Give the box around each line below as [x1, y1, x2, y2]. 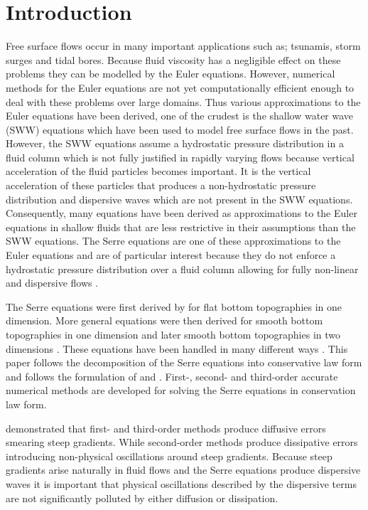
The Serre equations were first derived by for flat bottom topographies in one [6, 299, 342, 314]
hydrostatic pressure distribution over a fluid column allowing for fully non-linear [6, 261, 359, 276]
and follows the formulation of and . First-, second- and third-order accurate [6, 368, 338, 383]
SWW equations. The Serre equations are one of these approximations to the [6, 233, 341, 248]
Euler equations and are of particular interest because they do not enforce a [6, 248, 336, 262]
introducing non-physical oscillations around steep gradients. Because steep [6, 448, 332, 463]
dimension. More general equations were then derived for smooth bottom [6, 313, 323, 328]
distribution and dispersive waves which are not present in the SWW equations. [6, 191, 353, 206]
